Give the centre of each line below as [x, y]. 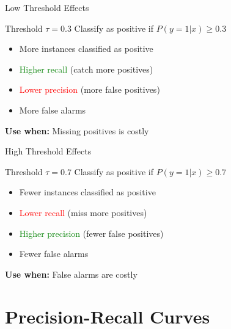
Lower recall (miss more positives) [83, 212]
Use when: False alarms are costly [71, 274]
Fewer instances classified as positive [87, 192]
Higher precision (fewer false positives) [91, 233]
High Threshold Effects [48, 151]
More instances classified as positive [86, 49]
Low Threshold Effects [47, 7]
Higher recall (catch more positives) [86, 69]
